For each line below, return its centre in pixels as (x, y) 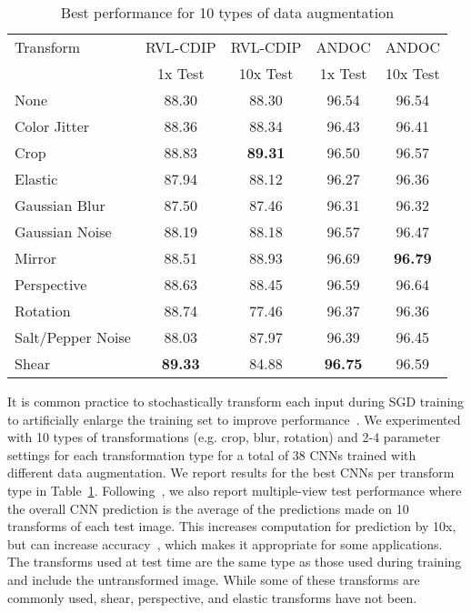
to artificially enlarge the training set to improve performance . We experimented (234, 419)
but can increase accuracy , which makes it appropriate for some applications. (225, 543)
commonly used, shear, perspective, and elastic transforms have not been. (212, 597)
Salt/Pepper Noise (73, 337)
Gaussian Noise (63, 231)
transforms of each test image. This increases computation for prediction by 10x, (232, 526)
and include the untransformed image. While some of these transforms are (214, 579)
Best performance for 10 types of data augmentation (227, 12)
